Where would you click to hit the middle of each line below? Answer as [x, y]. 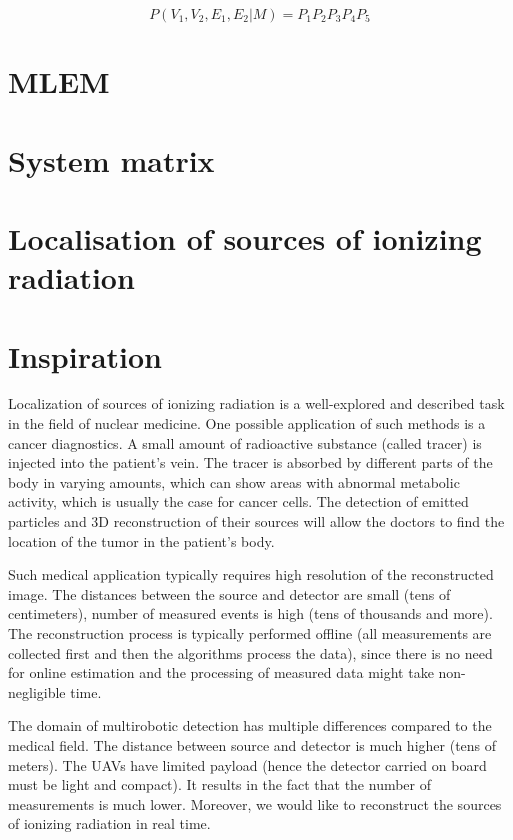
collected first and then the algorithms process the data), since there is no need [250, 652]
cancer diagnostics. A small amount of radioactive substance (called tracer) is [245, 442]
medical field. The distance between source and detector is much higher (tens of [252, 744]
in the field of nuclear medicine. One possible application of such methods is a [247, 423]
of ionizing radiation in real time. [109, 823]
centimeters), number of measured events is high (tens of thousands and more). [250, 613]
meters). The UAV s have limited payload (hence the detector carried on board [247, 764]
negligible [37, 691]
